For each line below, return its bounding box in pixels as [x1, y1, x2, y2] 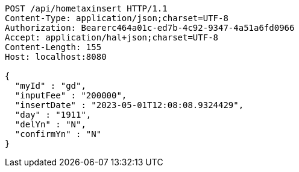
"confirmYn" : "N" [14, 129, 102, 139]
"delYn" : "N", [14, 119, 86, 129]
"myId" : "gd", [14, 81, 86, 91]
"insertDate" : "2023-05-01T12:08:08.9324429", [14, 100, 244, 110]
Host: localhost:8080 [5, 52, 107, 62]
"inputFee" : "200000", [14, 91, 127, 100]
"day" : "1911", [14, 110, 92, 119]
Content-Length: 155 [5, 42, 102, 52]
